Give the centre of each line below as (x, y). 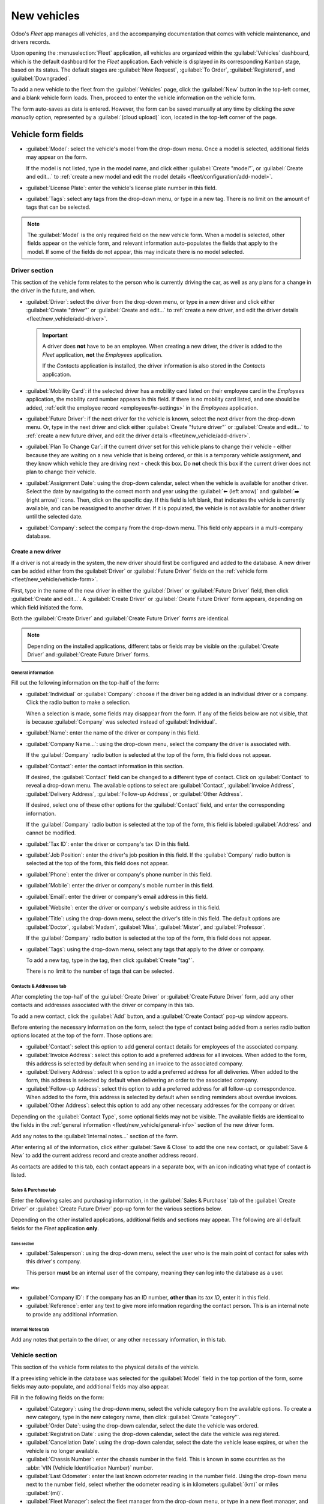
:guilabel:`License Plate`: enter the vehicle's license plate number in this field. (121, 188)
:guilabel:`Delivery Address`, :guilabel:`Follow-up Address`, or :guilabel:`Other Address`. (134, 794)
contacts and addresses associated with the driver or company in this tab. (103, 1005)
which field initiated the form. (47, 607)
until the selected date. (55, 517)
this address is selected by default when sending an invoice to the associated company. (135, 1063)
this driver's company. (54, 1262)
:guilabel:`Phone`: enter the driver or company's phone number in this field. (119, 874)
